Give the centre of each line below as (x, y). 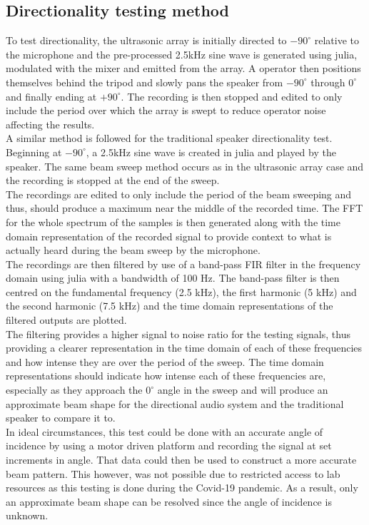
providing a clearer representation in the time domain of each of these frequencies (184, 348)
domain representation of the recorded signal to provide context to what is (169, 236)
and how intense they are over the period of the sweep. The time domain (165, 361)
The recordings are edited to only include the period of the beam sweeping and (179, 194)
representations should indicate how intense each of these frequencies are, (166, 376)
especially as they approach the (74, 390)
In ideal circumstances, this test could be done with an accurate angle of (165, 431)
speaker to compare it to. (61, 418)
